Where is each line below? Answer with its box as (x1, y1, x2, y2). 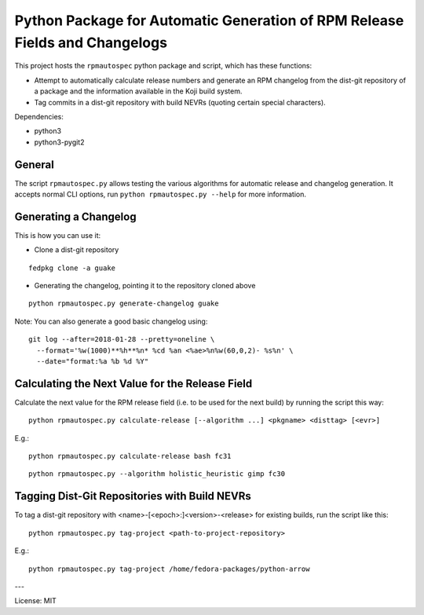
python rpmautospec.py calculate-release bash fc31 (28, 452, 232, 461)
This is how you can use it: (14, 230, 101, 240)
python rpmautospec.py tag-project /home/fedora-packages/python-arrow (28, 564, 310, 573)
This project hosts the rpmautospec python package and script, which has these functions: (14, 61, 313, 71)
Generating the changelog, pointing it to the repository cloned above (34, 281, 256, 291)
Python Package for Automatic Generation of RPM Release (14, 12, 404, 29)
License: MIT (14, 596, 57, 606)
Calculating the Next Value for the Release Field (14, 377, 253, 390)
